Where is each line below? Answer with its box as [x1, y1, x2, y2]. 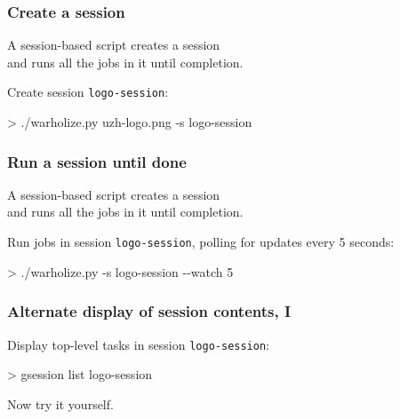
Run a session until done [7, 150, 187, 172]
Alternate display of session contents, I [7, 300, 292, 322]
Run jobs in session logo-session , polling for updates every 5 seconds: [7, 233, 395, 251]
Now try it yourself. [7, 394, 114, 413]
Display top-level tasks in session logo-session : [7, 335, 269, 353]
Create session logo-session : [7, 83, 169, 101]
